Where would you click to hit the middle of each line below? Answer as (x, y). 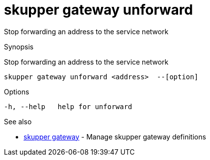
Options (17, 91)
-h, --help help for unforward (68, 106)
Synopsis (19, 46)
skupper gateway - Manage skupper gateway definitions (115, 137)
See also (18, 121)
